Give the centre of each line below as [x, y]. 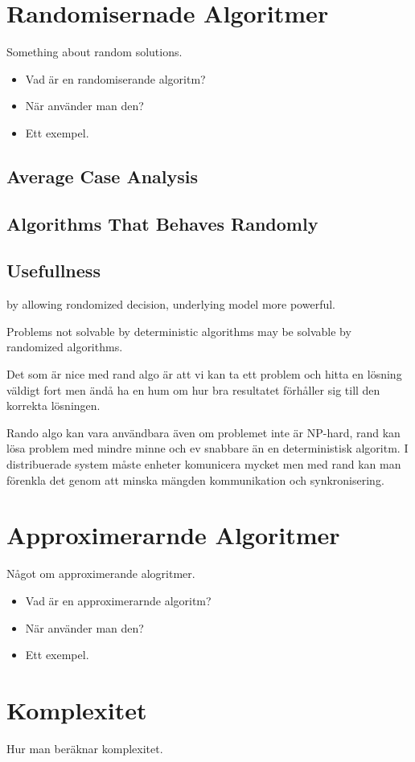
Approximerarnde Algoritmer [173, 535]
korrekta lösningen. [53, 406]
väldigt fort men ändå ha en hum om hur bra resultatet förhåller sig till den [193, 389]
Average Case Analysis [103, 176]
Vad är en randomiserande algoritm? [115, 78]
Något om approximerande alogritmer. [101, 574]
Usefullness [53, 270]
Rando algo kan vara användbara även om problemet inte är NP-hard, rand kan [203, 432]
